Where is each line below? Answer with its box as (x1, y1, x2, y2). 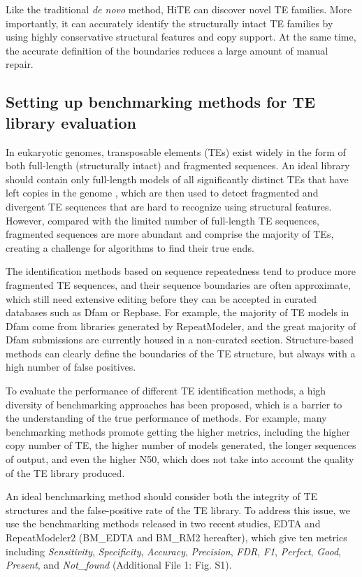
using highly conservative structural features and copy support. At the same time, (6, 29, 356, 44)
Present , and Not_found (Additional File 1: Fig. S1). (6, 557, 232, 572)
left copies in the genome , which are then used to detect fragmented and (6, 185, 319, 200)
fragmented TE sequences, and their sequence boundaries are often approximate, (6, 277, 351, 292)
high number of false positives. (6, 359, 136, 374)
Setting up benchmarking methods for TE (6, 91, 316, 113)
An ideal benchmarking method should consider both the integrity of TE (6, 489, 318, 504)
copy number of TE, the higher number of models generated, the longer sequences (6, 438, 356, 453)
